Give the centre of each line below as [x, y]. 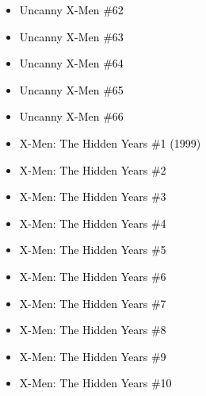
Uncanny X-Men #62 [71, 10]
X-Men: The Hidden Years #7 [93, 303]
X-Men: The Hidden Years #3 [93, 196]
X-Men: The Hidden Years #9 [93, 356]
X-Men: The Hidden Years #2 [93, 169]
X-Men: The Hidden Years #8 [93, 330]
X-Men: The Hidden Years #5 [93, 250]
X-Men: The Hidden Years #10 [95, 383]
